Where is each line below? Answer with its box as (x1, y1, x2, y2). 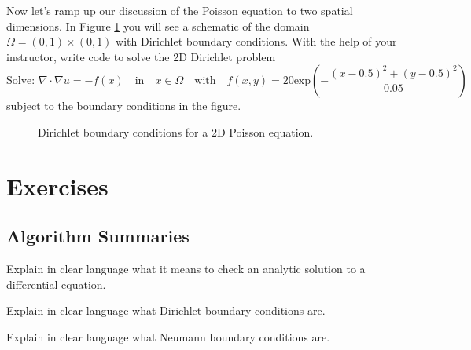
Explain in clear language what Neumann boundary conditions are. (6, 328, 330, 345)
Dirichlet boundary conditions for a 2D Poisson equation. (38, 123, 314, 140)
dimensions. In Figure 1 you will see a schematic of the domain (6, 17, 310, 34)
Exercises (6, 170, 109, 202)
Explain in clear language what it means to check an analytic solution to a (6, 261, 366, 277)
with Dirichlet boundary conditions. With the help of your (116, 33, 397, 49)
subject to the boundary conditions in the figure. (6, 97, 241, 114)
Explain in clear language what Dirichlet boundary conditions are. (6, 302, 326, 319)
